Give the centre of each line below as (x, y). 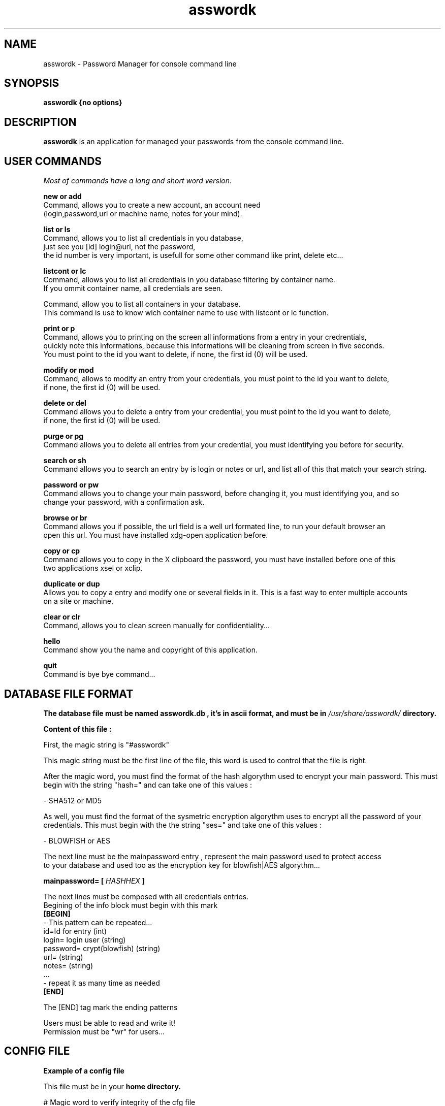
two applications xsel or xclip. (93, 568)
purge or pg (63, 436)
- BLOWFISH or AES (77, 840)
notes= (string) (68, 965)
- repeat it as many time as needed (102, 983)
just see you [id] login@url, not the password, (119, 247)
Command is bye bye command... (99, 674)
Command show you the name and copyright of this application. (150, 650)
